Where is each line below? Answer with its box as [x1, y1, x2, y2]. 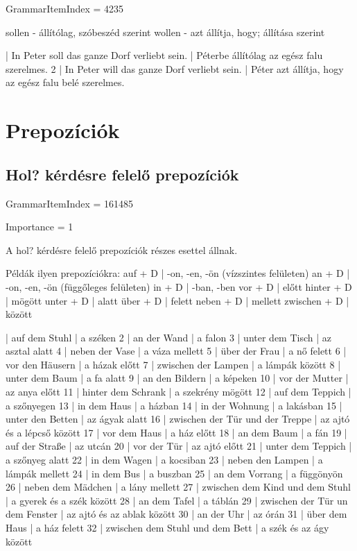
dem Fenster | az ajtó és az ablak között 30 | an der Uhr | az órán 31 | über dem [6, 507, 347, 521]
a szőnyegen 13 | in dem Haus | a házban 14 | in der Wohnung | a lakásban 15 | [6, 398, 342, 412]
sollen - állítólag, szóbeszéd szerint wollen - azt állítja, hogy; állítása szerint [6, 24, 325, 39]
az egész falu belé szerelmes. [6, 75, 125, 90]
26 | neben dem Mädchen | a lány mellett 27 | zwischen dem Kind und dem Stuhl [6, 480, 351, 494]
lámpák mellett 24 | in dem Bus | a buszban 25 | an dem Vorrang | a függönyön [6, 466, 343, 480]
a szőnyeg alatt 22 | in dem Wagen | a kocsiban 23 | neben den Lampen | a [6, 452, 323, 467]
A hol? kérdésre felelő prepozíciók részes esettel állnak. [6, 242, 238, 257]
